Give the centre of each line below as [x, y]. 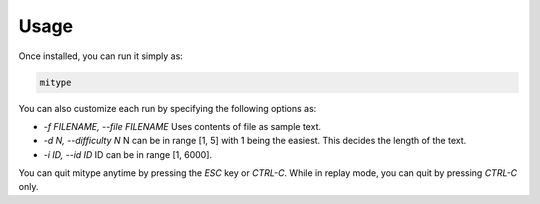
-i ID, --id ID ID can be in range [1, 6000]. [128, 154]
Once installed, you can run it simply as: [101, 56]
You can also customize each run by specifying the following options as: [167, 108]
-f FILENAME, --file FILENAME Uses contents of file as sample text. [182, 126]
